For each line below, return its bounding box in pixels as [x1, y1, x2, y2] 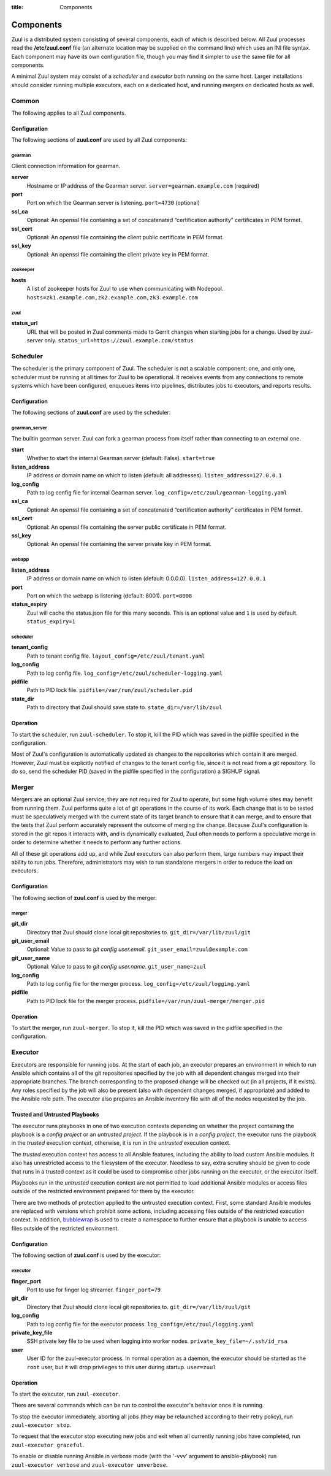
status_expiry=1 [26, 618, 76, 625]
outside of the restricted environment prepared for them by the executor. [11, 1188, 196, 1195]
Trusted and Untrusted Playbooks [11, 1111, 99, 1118]
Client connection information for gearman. [11, 162, 121, 169]
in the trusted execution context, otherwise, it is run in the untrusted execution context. [11, 1139, 231, 1147]
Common [11, 96, 40, 105]
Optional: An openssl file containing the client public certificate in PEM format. [26, 233, 224, 240]
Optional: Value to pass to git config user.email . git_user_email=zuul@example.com [26, 945, 248, 953]
